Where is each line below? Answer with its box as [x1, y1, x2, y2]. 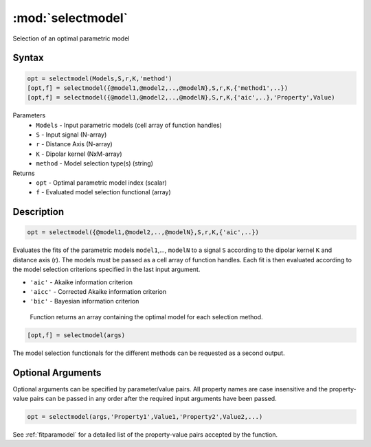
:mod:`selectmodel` [12, 10, 128, 25]
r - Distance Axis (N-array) [36, 140, 113, 148]
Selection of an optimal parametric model [12, 34, 130, 43]
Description [12, 206, 65, 218]
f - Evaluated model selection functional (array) [36, 188, 171, 196]
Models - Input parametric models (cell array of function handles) [36, 121, 223, 129]
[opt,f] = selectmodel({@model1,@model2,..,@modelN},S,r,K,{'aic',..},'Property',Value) [27, 93, 336, 102]
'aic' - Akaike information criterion [30, 278, 133, 286]
